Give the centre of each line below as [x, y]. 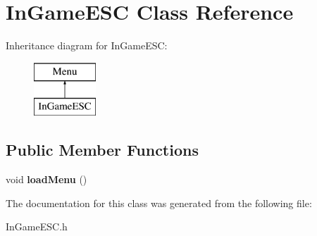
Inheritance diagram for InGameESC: [87, 45]
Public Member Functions [102, 150]
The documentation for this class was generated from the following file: [159, 203]
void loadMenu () [46, 179]
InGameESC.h [37, 226]
